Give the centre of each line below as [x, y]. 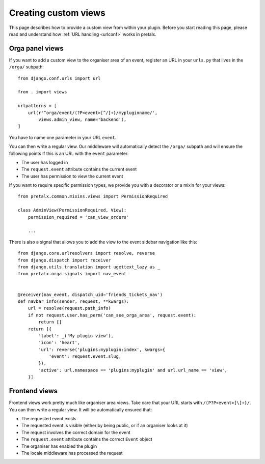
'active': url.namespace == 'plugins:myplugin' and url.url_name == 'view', [133, 370]
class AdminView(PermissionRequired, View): [72, 210]
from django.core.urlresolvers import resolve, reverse [86, 253]
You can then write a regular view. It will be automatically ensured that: [80, 409]
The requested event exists [49, 418]
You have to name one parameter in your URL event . [63, 137]
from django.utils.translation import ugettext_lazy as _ [89, 267]
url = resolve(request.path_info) [69, 308]
